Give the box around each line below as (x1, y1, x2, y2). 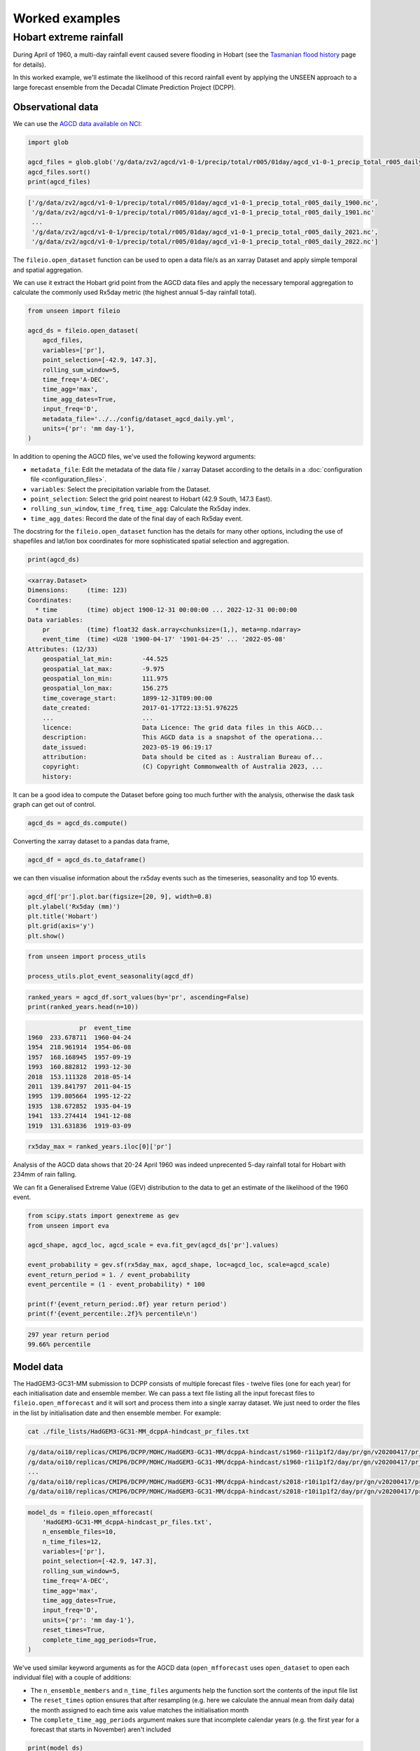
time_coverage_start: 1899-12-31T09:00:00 (42, 694, 213, 702)
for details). (13, 60, 46, 69)
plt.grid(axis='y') (27, 922, 94, 930)
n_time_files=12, (42, 1537, 102, 1546)
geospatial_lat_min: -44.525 (42, 655, 168, 663)
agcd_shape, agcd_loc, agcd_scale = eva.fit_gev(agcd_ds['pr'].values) (27, 1241, 279, 1250)
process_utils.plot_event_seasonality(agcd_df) (27, 972, 194, 981)
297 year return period (27, 1331, 110, 1338)
